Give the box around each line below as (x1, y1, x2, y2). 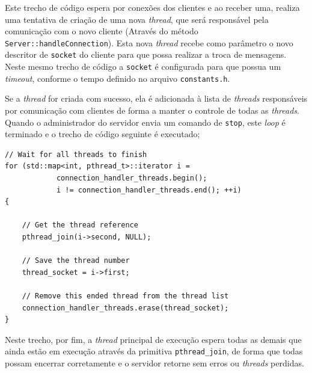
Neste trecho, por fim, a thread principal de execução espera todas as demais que (5, 333, 302, 345)
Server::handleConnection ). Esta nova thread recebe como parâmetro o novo (5, 36, 293, 49)
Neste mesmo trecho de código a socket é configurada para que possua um (5, 60, 281, 73)
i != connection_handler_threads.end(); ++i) (56, 185, 242, 194)
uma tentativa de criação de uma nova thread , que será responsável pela (5, 13, 269, 25)
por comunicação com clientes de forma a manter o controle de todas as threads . (5, 104, 299, 116)
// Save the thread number (22, 256, 130, 265)
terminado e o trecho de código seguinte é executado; (5, 128, 200, 140)
